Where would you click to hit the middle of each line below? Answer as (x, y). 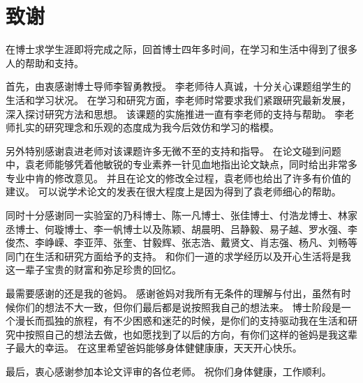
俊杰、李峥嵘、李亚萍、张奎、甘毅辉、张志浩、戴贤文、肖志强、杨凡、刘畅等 (181, 242)
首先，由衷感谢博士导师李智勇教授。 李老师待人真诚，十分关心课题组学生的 (178, 86)
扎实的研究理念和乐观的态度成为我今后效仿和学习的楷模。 (147, 127)
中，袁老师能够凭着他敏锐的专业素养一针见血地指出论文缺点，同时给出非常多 (181, 164)
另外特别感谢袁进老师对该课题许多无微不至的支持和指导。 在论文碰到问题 (173, 150)
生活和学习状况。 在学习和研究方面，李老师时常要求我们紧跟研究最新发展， (178, 99)
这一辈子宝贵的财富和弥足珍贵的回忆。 (94, 270)
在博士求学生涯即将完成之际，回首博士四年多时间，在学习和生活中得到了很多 (181, 49)
